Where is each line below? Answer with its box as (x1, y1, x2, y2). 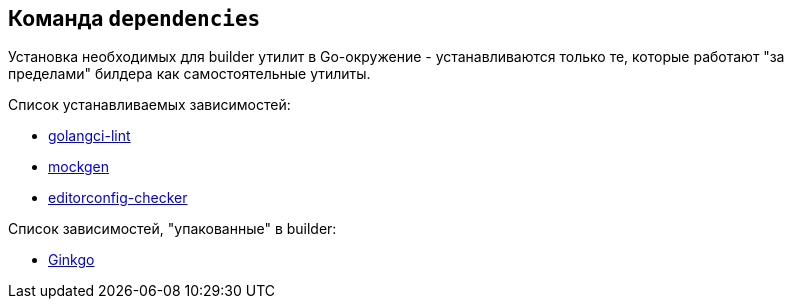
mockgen (48, 158, 110, 176)
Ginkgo (48, 251, 95, 269)
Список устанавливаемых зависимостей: (8, 96, 291, 114)
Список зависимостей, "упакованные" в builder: (8, 220, 337, 238)
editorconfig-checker (48, 189, 188, 207)
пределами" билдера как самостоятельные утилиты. (8, 65, 371, 83)
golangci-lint (48, 127, 131, 145)
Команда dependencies (8, 6, 261, 31)
